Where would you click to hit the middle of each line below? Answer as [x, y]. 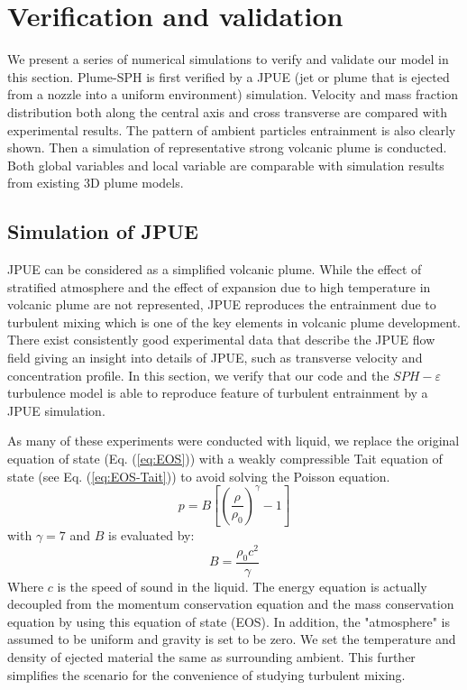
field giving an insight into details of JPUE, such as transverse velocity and [215, 358]
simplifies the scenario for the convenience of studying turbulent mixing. [206, 674]
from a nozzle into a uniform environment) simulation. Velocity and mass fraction [233, 94]
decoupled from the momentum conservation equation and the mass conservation [231, 604]
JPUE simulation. [56, 410]
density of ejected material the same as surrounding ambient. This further [211, 657]
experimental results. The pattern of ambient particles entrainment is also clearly [232, 129]
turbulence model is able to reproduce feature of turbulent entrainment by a [218, 393]
